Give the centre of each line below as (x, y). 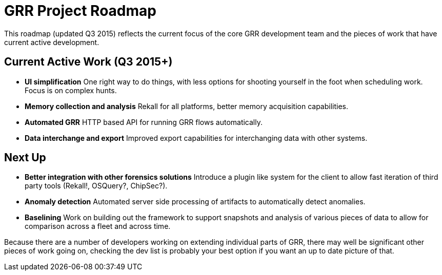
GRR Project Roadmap (80, 11)
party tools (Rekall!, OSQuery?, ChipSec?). (96, 186)
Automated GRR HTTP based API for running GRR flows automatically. (144, 122)
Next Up (25, 158)
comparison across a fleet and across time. (98, 226)
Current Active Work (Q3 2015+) (88, 62)
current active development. (52, 42)
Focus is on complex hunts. (71, 90)
